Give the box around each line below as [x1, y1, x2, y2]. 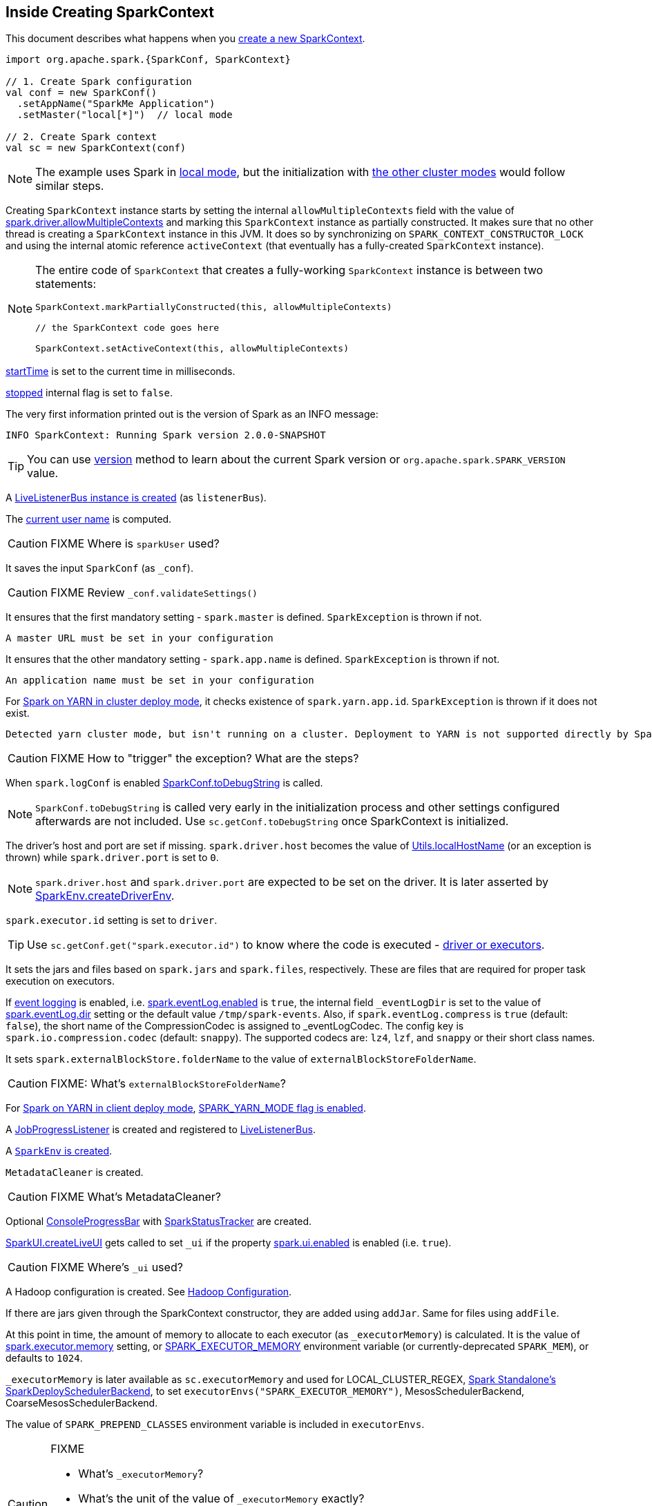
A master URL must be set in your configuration [6, 633, 274, 644]
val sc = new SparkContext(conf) [6, 142, 186, 154]
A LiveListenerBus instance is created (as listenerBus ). [6, 492, 267, 504]
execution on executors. [6, 975, 115, 987]
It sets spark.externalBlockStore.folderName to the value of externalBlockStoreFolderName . [6, 1053, 477, 1065]
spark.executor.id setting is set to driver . [6, 914, 218, 927]
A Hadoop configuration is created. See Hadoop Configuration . [6, 1286, 292, 1298]
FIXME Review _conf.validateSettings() [50, 586, 258, 600]
